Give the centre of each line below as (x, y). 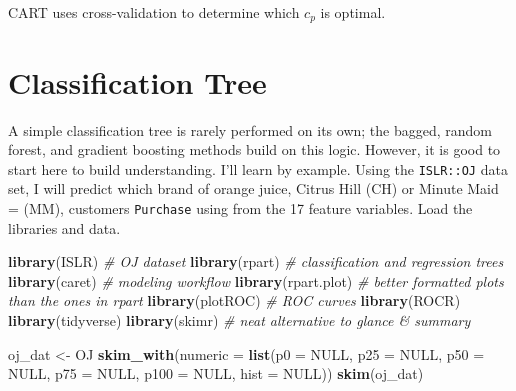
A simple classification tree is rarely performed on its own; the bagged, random (250, 129)
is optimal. (353, 12)
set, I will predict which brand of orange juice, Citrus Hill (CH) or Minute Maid (253, 188)
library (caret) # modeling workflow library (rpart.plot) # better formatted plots (256, 280)
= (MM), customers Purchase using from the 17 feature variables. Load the (240, 208)
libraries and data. (64, 227)
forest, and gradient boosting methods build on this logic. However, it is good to (254, 149)
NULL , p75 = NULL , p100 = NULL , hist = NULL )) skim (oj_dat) (216, 373)
